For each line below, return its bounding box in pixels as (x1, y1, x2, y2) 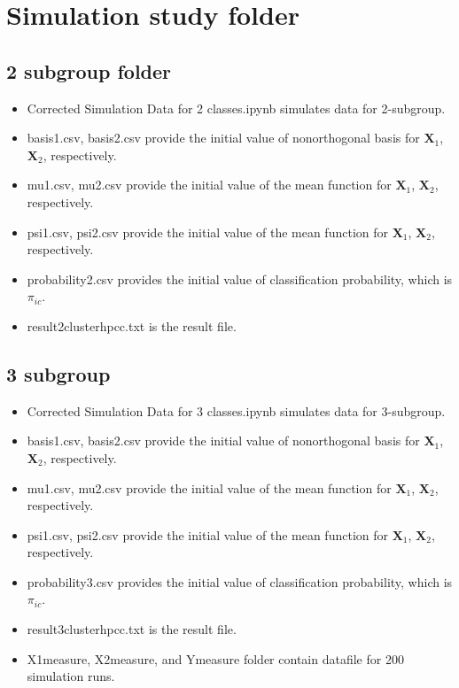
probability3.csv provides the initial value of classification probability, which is (27, 572, 453, 591)
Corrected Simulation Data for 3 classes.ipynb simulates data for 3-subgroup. (27, 401, 446, 420)
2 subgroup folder (6, 57, 172, 84)
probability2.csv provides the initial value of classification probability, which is (27, 269, 453, 288)
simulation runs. (27, 667, 115, 685)
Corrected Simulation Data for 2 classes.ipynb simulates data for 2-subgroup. (27, 98, 446, 117)
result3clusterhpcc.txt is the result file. (27, 620, 237, 638)
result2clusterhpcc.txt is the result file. (27, 316, 237, 335)
